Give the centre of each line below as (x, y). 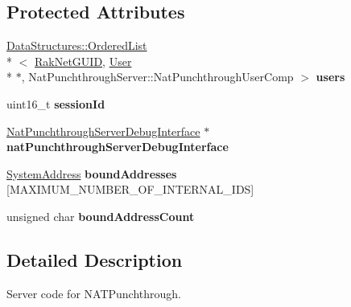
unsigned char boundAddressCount (101, 216)
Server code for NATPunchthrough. (94, 293)
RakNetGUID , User (83, 61)
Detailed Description (95, 259)
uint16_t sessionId (56, 103)
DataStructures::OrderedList (77, 45)
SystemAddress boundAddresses (92, 173)
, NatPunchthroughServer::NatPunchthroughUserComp (157, 77)
